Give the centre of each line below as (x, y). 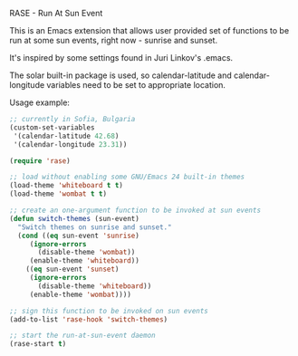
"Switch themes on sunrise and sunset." (95, 227)
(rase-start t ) (38, 344)
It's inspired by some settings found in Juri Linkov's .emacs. (121, 58)
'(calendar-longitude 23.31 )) (70, 144)
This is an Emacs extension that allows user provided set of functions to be (149, 30)
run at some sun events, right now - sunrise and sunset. (114, 40)
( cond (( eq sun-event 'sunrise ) (79, 236)
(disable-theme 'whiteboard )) (95, 286)
